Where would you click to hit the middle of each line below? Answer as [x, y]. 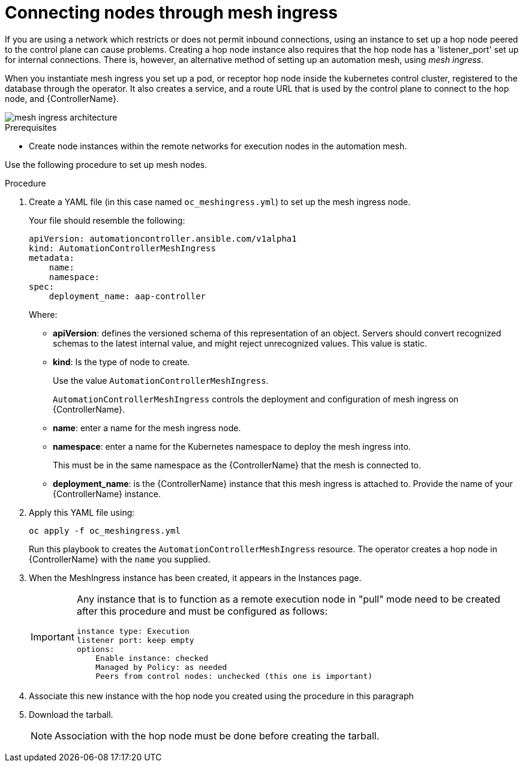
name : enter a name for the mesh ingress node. [147, 428]
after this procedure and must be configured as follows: [202, 611]
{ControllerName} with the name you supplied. [120, 559]
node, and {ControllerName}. [62, 98]
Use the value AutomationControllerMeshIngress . [161, 380]
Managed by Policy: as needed [161, 667]
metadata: [52, 258]
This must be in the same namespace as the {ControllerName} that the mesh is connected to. [237, 465]
